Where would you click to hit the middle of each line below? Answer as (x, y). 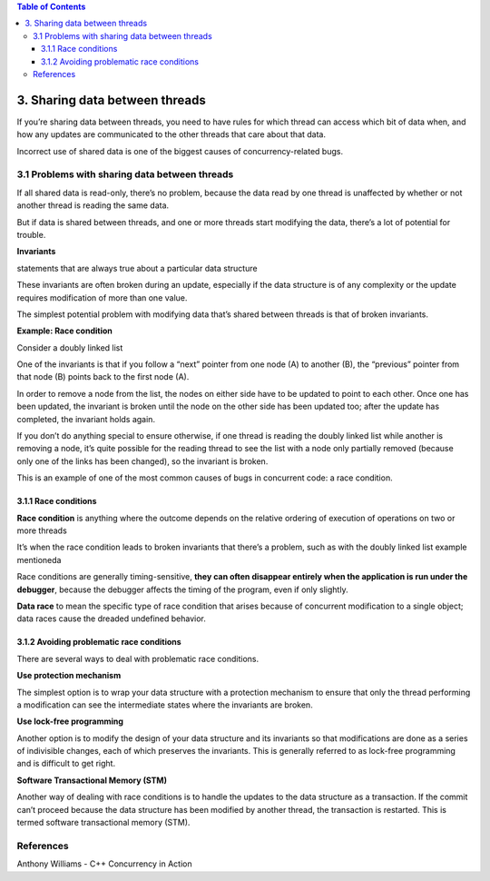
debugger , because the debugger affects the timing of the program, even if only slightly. (182, 589)
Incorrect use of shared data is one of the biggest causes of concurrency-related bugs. (180, 151)
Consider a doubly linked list (70, 347)
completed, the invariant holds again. (86, 419)
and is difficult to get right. (66, 764)
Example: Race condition (64, 331)
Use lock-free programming (70, 721)
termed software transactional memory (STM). (103, 823)
